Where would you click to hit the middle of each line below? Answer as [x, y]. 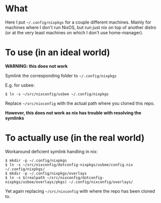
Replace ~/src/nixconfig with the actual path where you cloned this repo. [80, 103]
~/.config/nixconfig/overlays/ [101, 182]
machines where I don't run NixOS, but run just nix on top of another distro [81, 27]
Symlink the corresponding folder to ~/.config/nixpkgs [61, 75]
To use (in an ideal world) [58, 53]
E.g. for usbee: [20, 85]
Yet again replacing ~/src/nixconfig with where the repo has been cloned [80, 191]
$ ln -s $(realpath [25, 177]
